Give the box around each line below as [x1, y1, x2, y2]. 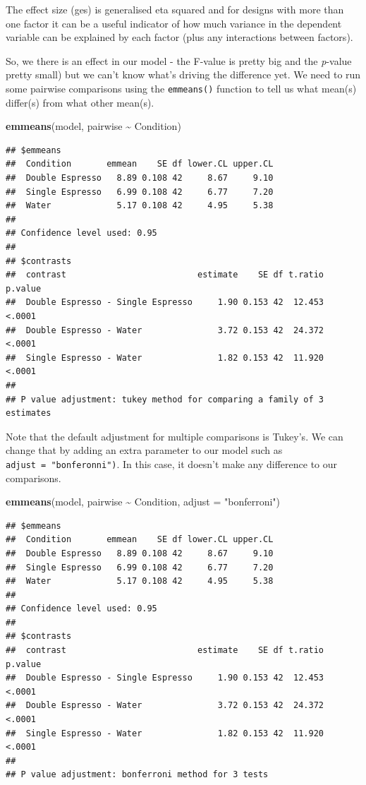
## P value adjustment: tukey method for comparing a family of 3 [6, 394, 324, 405]
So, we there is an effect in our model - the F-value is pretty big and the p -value [6, 53, 352, 68]
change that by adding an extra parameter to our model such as [6, 443, 283, 457]
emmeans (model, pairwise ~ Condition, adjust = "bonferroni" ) [6, 494, 281, 509]
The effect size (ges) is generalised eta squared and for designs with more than [6, 2, 344, 16]
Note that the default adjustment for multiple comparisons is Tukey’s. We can [6, 429, 343, 443]
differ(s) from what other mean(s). [6, 95, 154, 109]
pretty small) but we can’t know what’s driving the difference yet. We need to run [6, 67, 361, 82]
